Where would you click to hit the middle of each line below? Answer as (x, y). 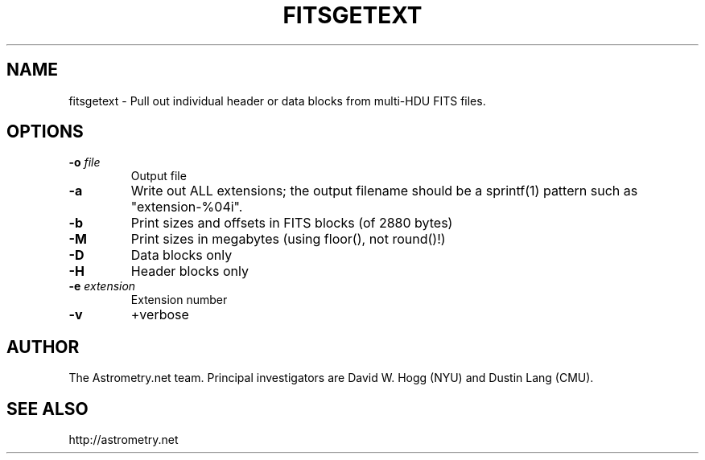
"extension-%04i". (187, 207)
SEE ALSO (47, 409)
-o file (85, 162)
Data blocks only (181, 255)
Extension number (179, 300)
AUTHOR (43, 347)
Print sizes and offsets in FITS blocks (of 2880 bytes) (292, 223)
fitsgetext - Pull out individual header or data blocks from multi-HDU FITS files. (277, 101)
